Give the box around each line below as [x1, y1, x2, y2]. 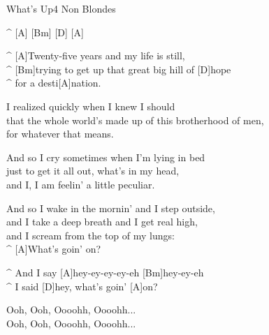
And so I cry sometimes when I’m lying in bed [6, 149, 205, 164]
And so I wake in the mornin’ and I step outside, [6, 200, 215, 215]
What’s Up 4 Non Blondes [6, 1, 116, 15]
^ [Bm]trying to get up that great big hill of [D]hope [6, 61, 231, 76]
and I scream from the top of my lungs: [6, 228, 175, 242]
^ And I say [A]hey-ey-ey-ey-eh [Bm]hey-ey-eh [6, 265, 204, 279]
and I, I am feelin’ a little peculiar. [6, 177, 155, 191]
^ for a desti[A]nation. [6, 75, 101, 90]
